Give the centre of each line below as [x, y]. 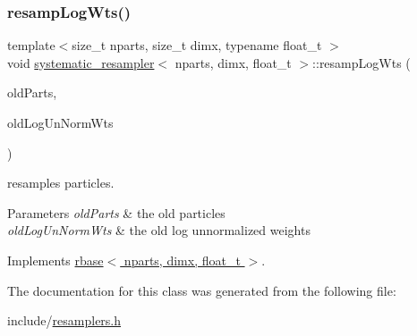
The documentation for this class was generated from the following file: [202, 290]
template [31, 45]
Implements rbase [55, 260]
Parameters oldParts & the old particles [116, 212]
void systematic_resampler [81, 62]
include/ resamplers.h [64, 320]
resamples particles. [61, 183]
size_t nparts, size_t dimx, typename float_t [197, 45]
